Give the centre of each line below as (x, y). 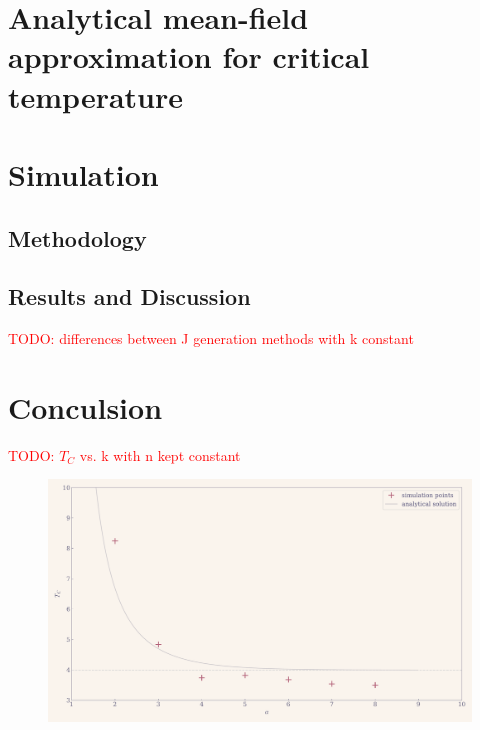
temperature (96, 95)
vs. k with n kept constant (160, 454)
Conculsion (85, 406)
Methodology (77, 237)
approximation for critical (189, 56)
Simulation (83, 173)
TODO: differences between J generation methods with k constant (211, 338)
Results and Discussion (129, 296)
